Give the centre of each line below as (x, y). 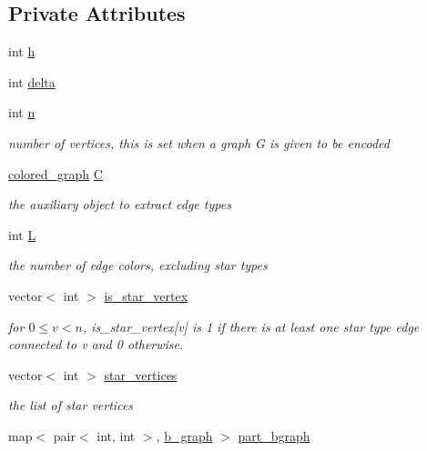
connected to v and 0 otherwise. (96, 344)
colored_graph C (56, 173)
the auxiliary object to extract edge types (120, 204)
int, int (116, 435)
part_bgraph (274, 435)
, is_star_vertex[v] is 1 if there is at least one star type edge (251, 326)
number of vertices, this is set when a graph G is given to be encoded (199, 142)
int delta (32, 81)
